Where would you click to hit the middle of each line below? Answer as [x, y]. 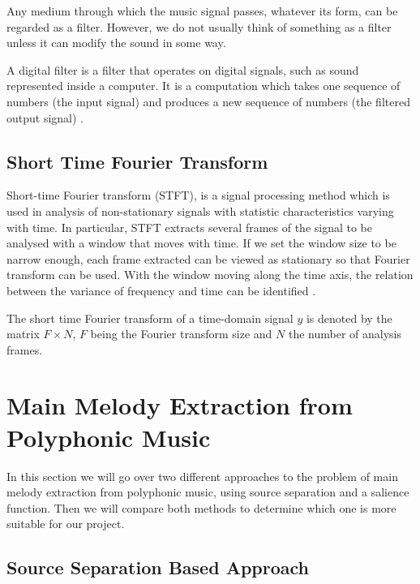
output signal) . [45, 117]
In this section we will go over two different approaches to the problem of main [202, 476]
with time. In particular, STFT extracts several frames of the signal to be [190, 227]
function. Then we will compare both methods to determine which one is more [201, 507]
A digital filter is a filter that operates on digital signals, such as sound [183, 69]
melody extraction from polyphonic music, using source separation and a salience [208, 492]
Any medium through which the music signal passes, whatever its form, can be [202, 11]
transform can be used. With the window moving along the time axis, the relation [210, 275]
